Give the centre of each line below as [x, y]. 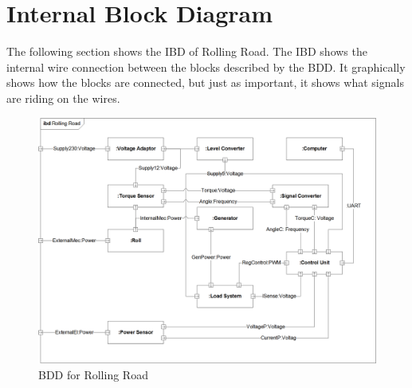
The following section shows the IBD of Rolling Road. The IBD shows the [187, 51]
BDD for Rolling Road [93, 374]
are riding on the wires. [63, 98]
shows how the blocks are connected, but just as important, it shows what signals [205, 82]
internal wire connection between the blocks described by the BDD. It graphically [206, 67]
